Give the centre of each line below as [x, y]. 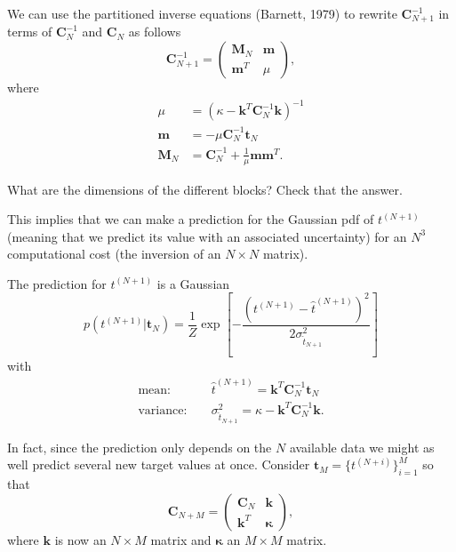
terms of [30, 32]
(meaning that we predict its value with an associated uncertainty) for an [207, 236]
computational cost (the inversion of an [114, 254]
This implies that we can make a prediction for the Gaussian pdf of [191, 219]
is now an [80, 539]
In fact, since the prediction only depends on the [140, 447]
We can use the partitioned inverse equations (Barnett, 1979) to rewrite [202, 13]
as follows [155, 32]
